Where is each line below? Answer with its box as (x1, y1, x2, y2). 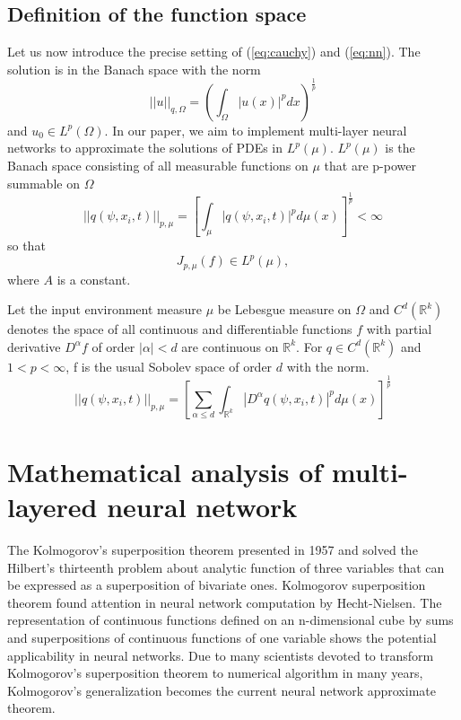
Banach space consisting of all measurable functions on (7, 155, 309, 174)
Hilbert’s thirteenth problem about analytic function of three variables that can (7, 558, 445, 576)
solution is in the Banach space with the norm (7, 59, 261, 78)
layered (7, 488, 98, 525)
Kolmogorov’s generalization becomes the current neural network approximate (7, 680, 436, 699)
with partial (366, 320, 432, 338)
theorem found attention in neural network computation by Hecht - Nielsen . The (7, 593, 442, 611)
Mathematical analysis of (7, 452, 323, 489)
